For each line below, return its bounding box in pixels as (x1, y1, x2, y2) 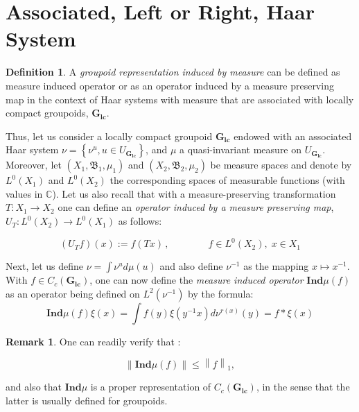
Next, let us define (6, 259, 84, 273)
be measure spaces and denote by (210, 157, 352, 172)
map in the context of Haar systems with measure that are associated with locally (6, 92, 354, 106)
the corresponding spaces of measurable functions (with (110, 173, 345, 187)
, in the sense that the (256, 379, 350, 394)
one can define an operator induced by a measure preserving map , (58, 200, 334, 214)
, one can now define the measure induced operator (89, 273, 304, 287)
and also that (6, 379, 62, 394)
